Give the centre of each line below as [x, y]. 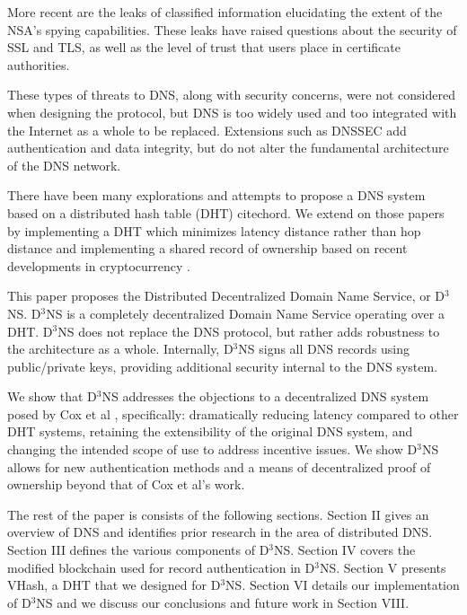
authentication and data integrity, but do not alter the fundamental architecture [228, 148]
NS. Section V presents [383, 567]
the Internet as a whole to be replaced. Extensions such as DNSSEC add [207, 130]
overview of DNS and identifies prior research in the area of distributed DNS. [220, 532]
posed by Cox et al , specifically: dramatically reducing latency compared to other [233, 413]
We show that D [52, 396]
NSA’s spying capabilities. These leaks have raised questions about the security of [232, 29]
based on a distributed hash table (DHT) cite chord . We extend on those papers [226, 212]
